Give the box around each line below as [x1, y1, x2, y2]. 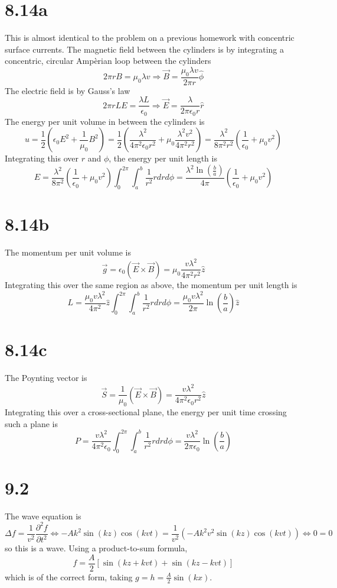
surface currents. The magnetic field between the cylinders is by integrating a [5, 43, 284, 55]
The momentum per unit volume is [5, 246, 131, 259]
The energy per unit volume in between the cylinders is [5, 115, 205, 127]
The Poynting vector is [5, 371, 87, 384]
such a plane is [5, 417, 58, 429]
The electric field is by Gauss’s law [5, 84, 130, 96]
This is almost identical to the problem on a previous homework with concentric [5, 31, 295, 44]
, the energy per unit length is [109, 152, 217, 164]
